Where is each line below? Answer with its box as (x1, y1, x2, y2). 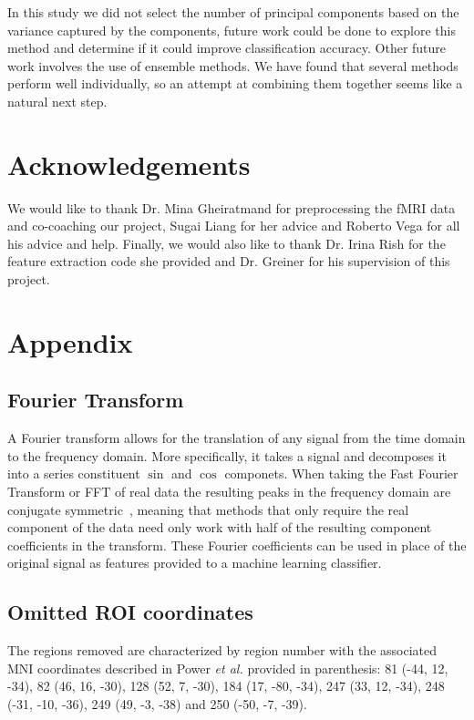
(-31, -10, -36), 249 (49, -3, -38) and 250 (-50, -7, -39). (7, 694, 307, 713)
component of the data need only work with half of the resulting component (7, 518, 432, 537)
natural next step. (7, 91, 108, 110)
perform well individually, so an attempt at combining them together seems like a (7, 74, 463, 93)
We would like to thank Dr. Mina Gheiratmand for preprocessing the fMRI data (7, 198, 456, 217)
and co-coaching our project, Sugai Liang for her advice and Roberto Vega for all (7, 216, 460, 235)
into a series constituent (7, 464, 140, 483)
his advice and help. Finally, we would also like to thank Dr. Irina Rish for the (7, 233, 446, 252)
